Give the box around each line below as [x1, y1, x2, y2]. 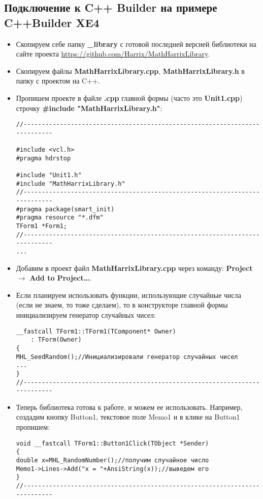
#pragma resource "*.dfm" [16, 214, 104, 221]
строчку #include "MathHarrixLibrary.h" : [16, 102, 162, 113]
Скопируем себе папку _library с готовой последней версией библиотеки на [16, 38, 256, 49]
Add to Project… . [29, 272, 92, 283]
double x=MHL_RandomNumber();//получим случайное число [16, 456, 209, 464]
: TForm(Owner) [30, 336, 82, 344]
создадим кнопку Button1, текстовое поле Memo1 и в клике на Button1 [16, 411, 240, 422]
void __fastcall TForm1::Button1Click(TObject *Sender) [16, 439, 209, 447]
